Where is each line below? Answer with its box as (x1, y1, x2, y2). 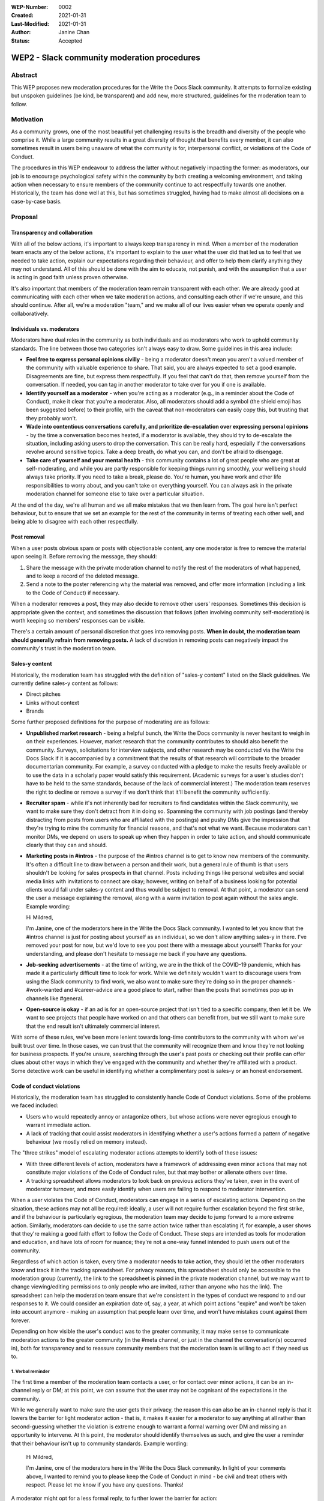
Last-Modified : (11, 20, 49, 27)
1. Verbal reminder (11, 1369, 50, 1375)
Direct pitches (26, 690, 61, 698)
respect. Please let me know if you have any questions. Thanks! (26, 1481, 184, 1488)
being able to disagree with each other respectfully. (11, 518, 139, 525)
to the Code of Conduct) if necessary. (26, 589, 120, 596)
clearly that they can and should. (26, 841, 107, 848)
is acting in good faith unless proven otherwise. (11, 274, 128, 281)
